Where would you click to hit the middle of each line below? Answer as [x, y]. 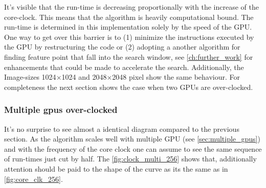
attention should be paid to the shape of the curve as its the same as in [116, 168]
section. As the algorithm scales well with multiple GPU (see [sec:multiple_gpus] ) [132, 139]
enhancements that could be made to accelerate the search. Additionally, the [124, 67]
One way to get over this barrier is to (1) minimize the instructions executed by [129, 37]
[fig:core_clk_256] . [34, 179]
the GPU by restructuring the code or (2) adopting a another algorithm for [122, 47]
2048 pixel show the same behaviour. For [176, 77]
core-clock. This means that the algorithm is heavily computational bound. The [129, 17]
